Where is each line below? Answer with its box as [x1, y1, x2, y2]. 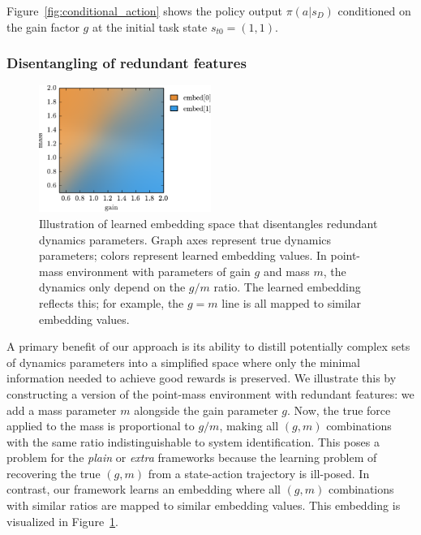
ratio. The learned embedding [213, 278, 361, 296]
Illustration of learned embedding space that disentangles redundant [39, 214, 378, 231]
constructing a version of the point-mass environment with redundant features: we [6, 385, 415, 402]
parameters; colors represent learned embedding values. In [39, 247, 327, 264]
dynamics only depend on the [39, 278, 186, 296]
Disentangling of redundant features [6, 53, 247, 73]
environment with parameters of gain [67, 262, 251, 279]
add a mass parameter [6, 401, 117, 418]
